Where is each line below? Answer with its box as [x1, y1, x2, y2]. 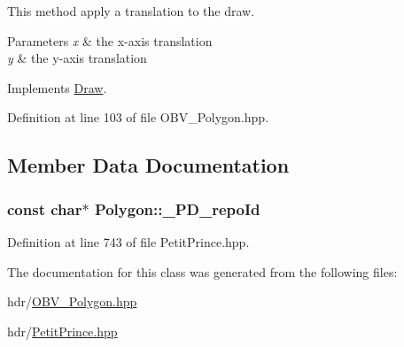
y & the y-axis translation [7, 49, 147, 67]
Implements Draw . [7, 78, 107, 96]
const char [7, 197, 82, 220]
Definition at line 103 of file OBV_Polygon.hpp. [7, 108, 269, 127]
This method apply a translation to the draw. [7, 2, 255, 19]
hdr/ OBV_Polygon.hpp [7, 292, 137, 311]
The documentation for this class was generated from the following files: [7, 262, 398, 281]
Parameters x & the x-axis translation [7, 31, 213, 50]
